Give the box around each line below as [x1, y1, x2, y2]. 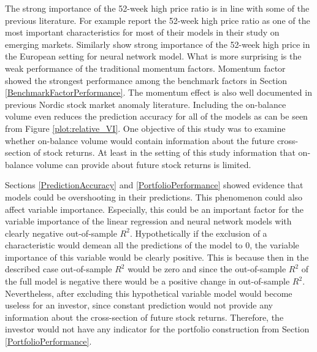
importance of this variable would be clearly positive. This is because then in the [5, 250, 309, 263]
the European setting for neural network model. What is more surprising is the [5, 50, 302, 63]
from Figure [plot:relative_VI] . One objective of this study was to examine [5, 121, 286, 134]
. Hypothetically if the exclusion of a [129, 226, 267, 239]
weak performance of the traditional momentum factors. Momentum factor [5, 61, 286, 74]
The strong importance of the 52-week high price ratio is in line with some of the [5, 2, 310, 14]
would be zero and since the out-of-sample [128, 262, 286, 275]
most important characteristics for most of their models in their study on [5, 26, 280, 39]
